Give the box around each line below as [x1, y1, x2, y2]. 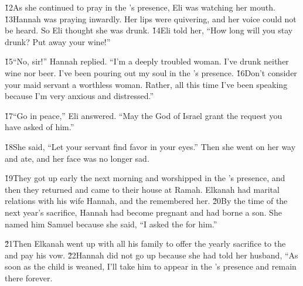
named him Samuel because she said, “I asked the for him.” [5, 217, 217, 230]
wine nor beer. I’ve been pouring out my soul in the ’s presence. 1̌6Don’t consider [5, 66, 297, 79]
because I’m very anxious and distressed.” [5, 90, 154, 102]
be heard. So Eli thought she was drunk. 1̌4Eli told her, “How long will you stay [5, 24, 293, 36]
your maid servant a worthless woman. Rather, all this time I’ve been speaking [5, 78, 288, 90]
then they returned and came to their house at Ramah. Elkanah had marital [5, 183, 280, 195]
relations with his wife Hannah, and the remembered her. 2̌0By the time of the [5, 195, 288, 207]
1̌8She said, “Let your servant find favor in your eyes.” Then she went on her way [5, 140, 296, 152]
